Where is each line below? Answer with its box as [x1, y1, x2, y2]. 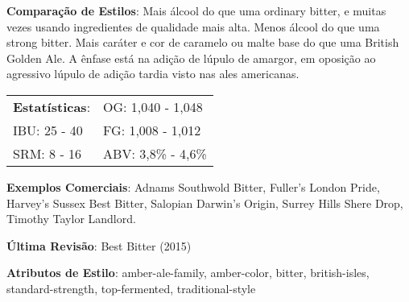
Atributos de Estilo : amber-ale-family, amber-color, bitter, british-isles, [6, 264, 370, 281]
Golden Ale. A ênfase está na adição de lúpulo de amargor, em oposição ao [6, 49, 376, 66]
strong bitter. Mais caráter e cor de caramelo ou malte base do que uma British [6, 34, 399, 51]
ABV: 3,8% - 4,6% [103, 143, 207, 163]
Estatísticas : [13, 97, 91, 116]
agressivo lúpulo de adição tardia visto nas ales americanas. [6, 65, 300, 82]
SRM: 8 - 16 [13, 143, 82, 163]
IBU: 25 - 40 [13, 120, 83, 139]
